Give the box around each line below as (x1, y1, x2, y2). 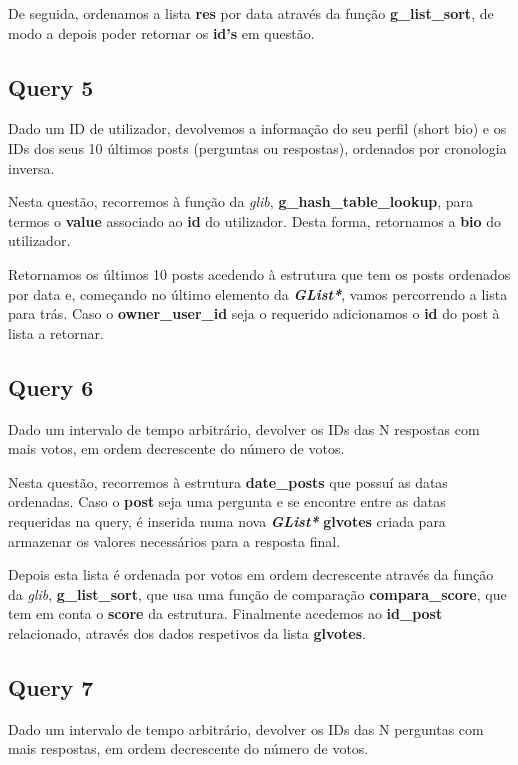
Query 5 (8, 71, 94, 102)
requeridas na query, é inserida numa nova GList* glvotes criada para (8, 510, 446, 531)
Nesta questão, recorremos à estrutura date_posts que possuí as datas (8, 471, 448, 492)
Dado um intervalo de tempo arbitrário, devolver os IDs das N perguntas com (8, 718, 484, 739)
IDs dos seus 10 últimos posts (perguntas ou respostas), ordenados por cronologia (8, 137, 507, 158)
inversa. (8, 157, 55, 178)
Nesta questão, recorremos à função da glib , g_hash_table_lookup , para (8, 191, 474, 212)
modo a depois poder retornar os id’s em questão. (8, 22, 315, 43)
